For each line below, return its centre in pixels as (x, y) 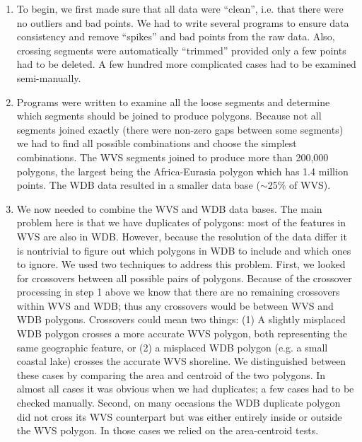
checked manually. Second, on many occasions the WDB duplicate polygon (179, 403)
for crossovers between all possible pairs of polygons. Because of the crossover (184, 278)
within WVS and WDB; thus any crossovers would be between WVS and (175, 305)
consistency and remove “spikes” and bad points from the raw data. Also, (176, 36)
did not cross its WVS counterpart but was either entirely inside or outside (179, 416)
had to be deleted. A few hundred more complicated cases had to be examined (186, 64)
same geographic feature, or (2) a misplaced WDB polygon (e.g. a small (172, 347)
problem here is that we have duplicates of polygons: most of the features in (181, 222)
